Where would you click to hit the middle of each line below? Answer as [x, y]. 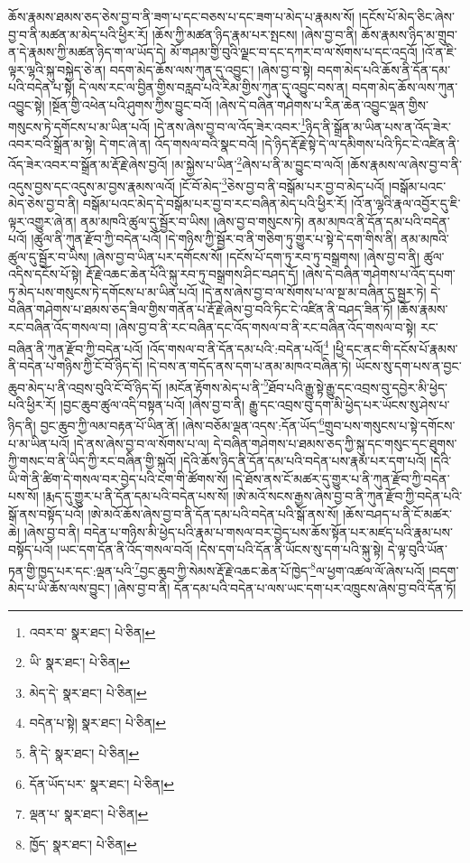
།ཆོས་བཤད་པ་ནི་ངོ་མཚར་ [397, 513]
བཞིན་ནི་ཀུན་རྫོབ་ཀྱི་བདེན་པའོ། [76, 348]
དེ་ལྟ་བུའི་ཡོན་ [417, 549]
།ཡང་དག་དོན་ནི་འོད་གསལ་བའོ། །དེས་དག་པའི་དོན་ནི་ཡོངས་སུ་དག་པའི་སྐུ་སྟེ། [221, 549]
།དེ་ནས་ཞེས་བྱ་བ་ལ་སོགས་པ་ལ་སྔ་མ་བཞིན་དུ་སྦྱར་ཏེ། [314, 291]
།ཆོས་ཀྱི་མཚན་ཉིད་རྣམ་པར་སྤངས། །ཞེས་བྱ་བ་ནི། [254, 34]
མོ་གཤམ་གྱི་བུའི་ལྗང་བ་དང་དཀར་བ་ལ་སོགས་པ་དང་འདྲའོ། [294, 52]
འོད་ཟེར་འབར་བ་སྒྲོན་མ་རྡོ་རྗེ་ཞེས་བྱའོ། [88, 165]
